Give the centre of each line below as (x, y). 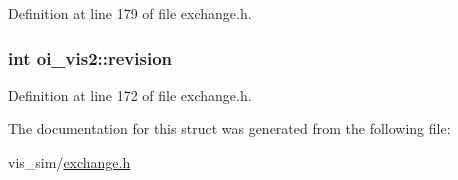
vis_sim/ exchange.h (69, 162)
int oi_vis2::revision (90, 57)
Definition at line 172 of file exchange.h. (130, 94)
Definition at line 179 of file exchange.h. (130, 13)
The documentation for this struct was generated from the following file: (229, 128)
